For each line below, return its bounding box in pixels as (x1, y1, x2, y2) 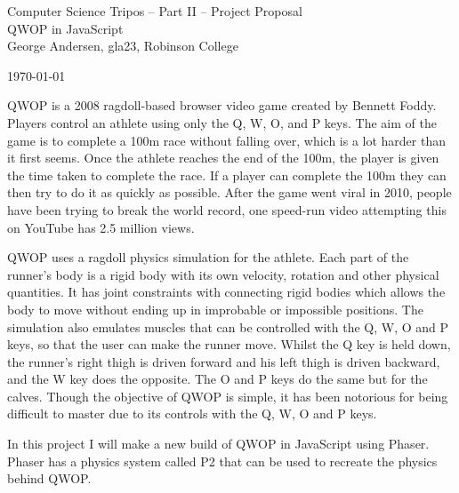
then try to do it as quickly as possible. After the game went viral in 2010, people (7, 183, 452, 202)
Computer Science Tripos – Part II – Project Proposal (7, 2, 302, 20)
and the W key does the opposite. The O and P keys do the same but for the (7, 370, 428, 388)
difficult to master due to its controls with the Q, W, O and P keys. (7, 404, 377, 423)
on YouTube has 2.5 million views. (7, 218, 195, 236)
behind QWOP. (7, 469, 92, 488)
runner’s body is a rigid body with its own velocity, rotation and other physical (7, 265, 439, 283)
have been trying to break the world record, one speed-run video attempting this (7, 200, 447, 219)
